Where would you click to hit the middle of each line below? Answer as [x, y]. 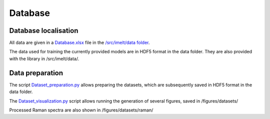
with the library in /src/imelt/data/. [44, 59]
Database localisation [44, 31]
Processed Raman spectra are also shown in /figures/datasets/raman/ [81, 110]
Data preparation [36, 73]
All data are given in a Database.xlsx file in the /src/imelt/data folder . [79, 43]
